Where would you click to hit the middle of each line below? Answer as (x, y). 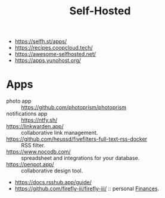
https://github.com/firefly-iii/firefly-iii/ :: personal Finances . (87, 188)
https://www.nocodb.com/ (38, 152)
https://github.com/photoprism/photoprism (74, 107)
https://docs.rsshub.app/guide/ (53, 182)
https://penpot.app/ (30, 165)
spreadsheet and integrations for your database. (80, 158)
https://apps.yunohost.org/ (48, 60)
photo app (19, 101)
